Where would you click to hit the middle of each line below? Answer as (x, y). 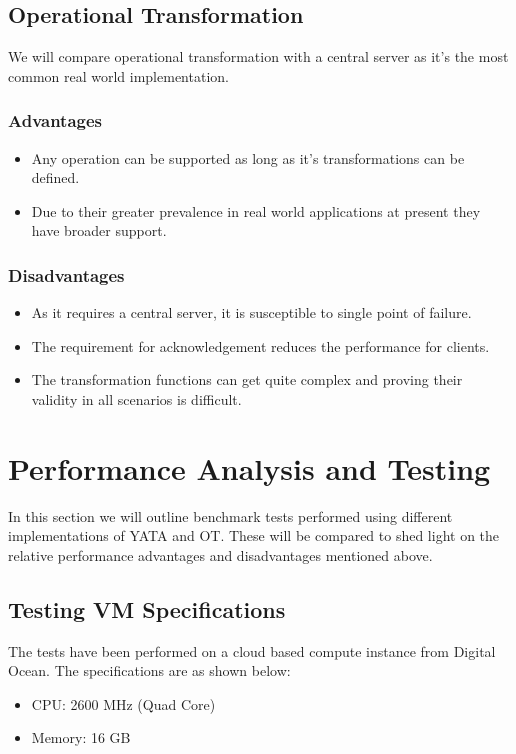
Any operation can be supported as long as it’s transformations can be (248, 157)
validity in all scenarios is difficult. (136, 398)
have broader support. (99, 230)
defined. (55, 177)
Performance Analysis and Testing (249, 467)
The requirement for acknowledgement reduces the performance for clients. (260, 345)
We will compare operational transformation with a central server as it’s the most (258, 56)
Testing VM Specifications (147, 608)
